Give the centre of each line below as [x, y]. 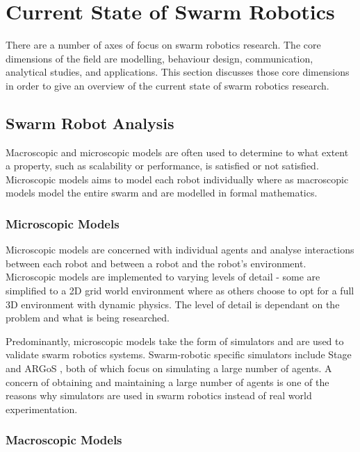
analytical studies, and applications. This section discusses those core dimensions [178, 72]
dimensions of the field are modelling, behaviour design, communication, [159, 58]
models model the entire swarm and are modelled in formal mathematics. [162, 193]
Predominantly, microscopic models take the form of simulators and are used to [175, 341]
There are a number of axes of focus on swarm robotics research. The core [163, 45]
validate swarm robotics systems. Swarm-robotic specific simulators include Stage [179, 354]
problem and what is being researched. [88, 318]
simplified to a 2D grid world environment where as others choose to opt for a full [180, 291]
